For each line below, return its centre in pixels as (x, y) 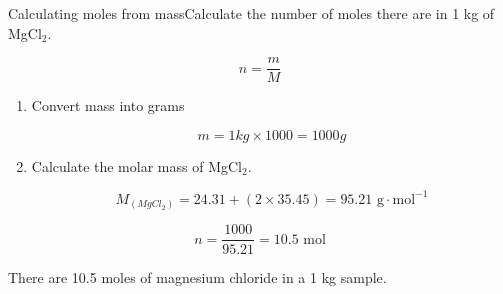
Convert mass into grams (108, 105)
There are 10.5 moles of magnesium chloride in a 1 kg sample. (197, 276)
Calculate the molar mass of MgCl (136, 165)
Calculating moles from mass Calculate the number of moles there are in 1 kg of (251, 13)
